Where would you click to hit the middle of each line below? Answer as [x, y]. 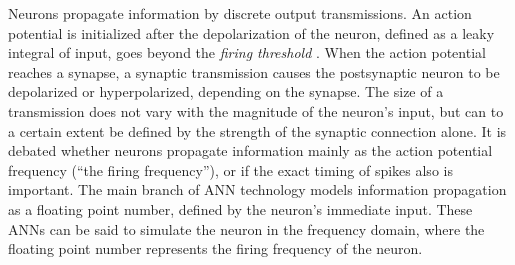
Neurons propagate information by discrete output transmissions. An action [240, 13]
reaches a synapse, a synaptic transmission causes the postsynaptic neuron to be [254, 71]
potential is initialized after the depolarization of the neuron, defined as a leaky [251, 32]
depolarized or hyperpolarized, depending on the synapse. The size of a [226, 91]
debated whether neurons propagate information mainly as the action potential [250, 150]
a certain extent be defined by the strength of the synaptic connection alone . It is [257, 130]
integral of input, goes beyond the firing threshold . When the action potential [247, 52]
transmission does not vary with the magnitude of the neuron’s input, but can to [256, 110]
